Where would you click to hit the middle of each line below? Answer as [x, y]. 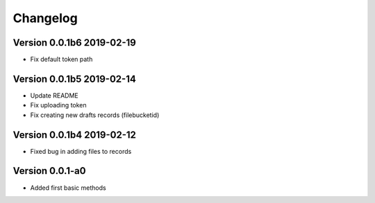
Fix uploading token [58, 105]
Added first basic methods [68, 188]
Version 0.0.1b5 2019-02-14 [75, 79]
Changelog [45, 18]
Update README [55, 95]
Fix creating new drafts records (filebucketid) [95, 115]
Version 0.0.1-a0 [49, 171]
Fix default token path [61, 60]
